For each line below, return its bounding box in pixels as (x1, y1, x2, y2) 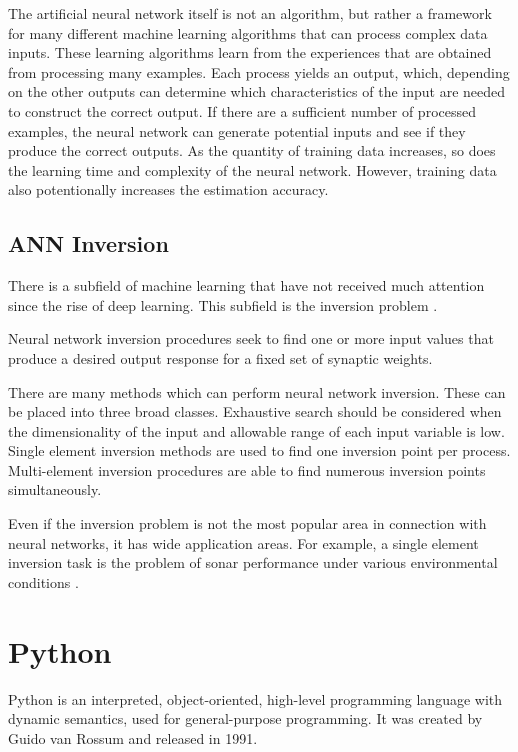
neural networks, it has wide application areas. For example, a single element (8, 532, 479, 553)
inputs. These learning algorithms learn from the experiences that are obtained (8, 42, 492, 63)
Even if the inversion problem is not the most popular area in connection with (8, 513, 487, 534)
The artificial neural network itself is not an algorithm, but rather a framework (8, 3, 492, 23)
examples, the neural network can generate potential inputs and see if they (8, 120, 466, 141)
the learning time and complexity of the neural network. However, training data (8, 159, 497, 180)
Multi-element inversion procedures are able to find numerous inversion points (8, 459, 486, 480)
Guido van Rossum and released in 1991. (8, 727, 258, 748)
